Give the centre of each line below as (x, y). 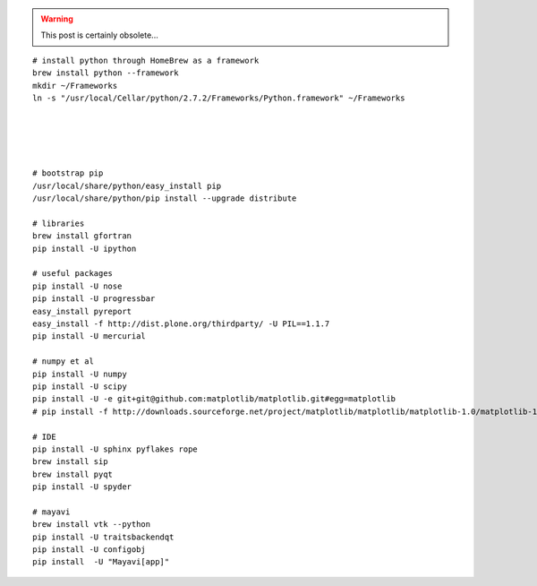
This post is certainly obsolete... (99, 35)
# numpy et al (63, 362)
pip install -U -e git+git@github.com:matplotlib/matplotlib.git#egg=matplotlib (214, 399)
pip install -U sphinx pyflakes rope (115, 449)
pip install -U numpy (80, 374)
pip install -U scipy (80, 386)
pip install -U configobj (89, 550)
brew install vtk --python (92, 525)
